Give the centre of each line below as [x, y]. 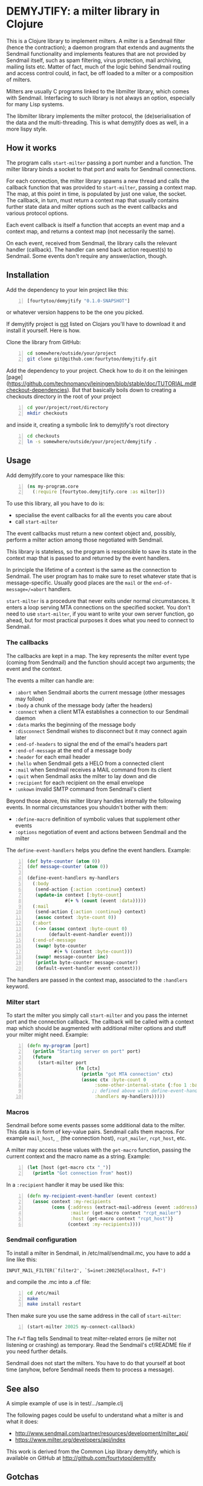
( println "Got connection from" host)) [82, 1173]
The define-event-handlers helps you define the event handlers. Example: [99, 850]
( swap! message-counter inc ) [72, 957]
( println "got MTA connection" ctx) [127, 1074]
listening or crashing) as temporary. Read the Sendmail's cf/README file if [99, 1345]
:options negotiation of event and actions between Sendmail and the [101, 832]
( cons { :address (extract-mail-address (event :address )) [126, 1207]
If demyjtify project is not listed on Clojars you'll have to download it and [96, 324]
